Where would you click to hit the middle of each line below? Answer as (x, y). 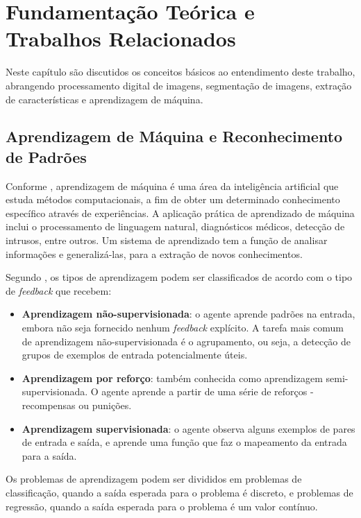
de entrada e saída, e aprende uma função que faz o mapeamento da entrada (184, 442)
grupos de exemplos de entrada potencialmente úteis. (135, 355)
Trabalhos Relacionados (121, 38)
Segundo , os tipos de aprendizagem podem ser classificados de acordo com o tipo (179, 277)
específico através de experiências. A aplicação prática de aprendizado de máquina (180, 213)
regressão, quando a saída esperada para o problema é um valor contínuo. (162, 506)
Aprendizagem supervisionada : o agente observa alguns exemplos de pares (188, 428)
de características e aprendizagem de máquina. (104, 99)
